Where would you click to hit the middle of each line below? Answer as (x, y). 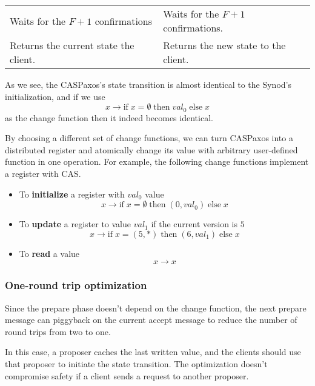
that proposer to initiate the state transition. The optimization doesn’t (136, 363)
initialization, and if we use (55, 96)
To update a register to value (75, 224)
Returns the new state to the (224, 45)
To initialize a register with (72, 194)
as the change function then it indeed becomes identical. (109, 117)
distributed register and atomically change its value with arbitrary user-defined (151, 149)
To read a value (49, 253)
